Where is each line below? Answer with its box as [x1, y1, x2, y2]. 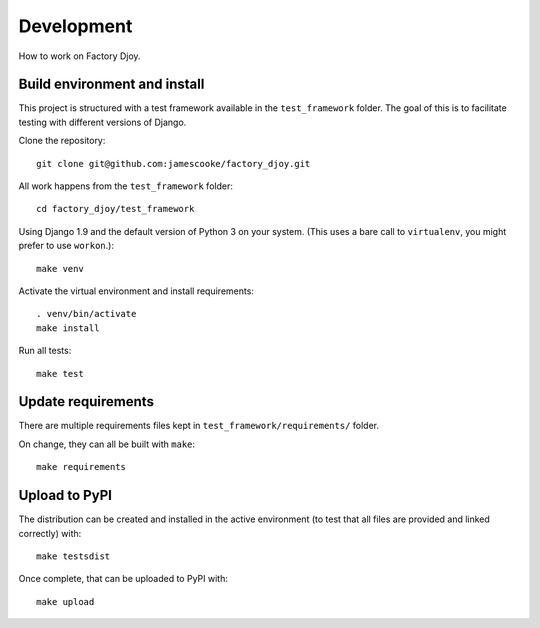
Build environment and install [18, 76, 205, 93]
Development [18, 15, 133, 37]
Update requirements [18, 393, 155, 410]
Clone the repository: [18, 135, 106, 147]
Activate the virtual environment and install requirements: [18, 285, 255, 297]
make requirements [36, 461, 127, 473]
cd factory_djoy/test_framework [36, 203, 195, 215]
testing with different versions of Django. [18, 116, 187, 128]
